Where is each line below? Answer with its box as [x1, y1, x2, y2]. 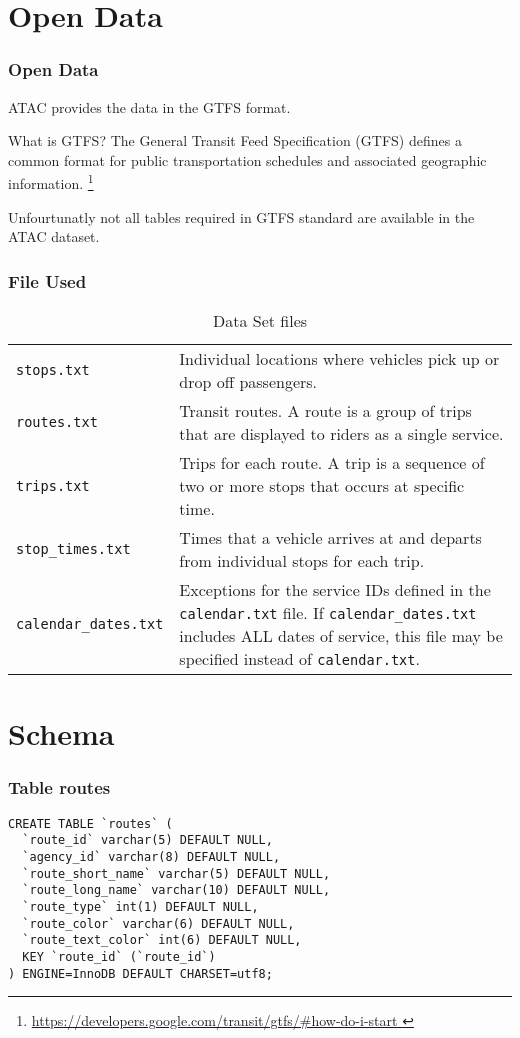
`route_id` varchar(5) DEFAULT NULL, [22, 833, 273, 848]
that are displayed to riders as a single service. [179, 422, 504, 446]
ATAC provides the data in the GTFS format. [8, 96, 291, 117]
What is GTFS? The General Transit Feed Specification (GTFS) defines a [8, 130, 462, 151]
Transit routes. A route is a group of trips [179, 399, 472, 423]
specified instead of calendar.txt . [179, 647, 420, 671]
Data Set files [212, 309, 308, 333]
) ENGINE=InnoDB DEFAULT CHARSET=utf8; [8, 966, 273, 981]
